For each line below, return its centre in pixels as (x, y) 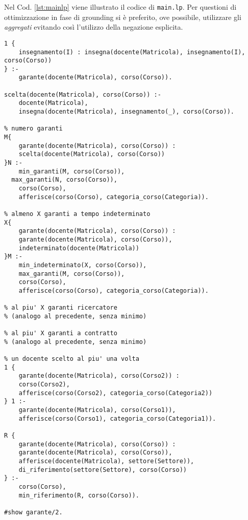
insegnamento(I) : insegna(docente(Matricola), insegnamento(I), (132, 52)
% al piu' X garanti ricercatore (61, 308)
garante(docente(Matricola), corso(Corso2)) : (99, 376)
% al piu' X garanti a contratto (61, 333)
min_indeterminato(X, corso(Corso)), (83, 265)
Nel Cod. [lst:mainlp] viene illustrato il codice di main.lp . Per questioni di (120, 7)
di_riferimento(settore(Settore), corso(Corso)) (103, 470)
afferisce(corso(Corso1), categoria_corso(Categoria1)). (117, 418)
